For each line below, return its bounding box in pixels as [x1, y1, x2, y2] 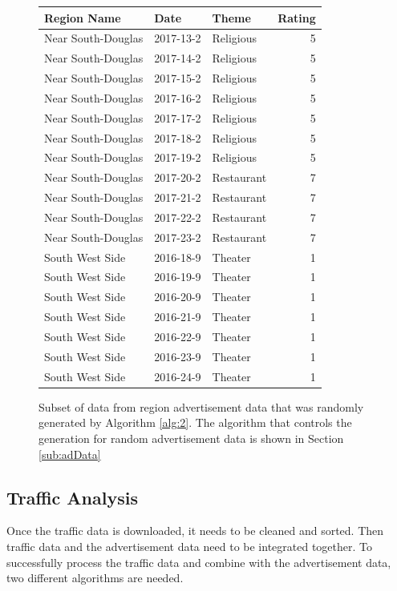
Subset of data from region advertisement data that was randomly [38, 398, 364, 415]
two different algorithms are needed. [6, 569, 184, 586]
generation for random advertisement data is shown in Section [38, 429, 344, 446]
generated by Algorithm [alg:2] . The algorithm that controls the [38, 414, 352, 431]
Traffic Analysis [6, 484, 138, 509]
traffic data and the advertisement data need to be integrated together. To [6, 537, 372, 554]
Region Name [44, 9, 121, 26]
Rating [277, 9, 316, 26]
